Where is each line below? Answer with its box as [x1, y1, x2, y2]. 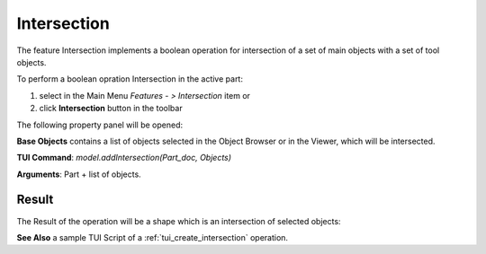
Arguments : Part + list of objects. [16, 169, 141, 180]
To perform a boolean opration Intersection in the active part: [16, 74, 243, 84]
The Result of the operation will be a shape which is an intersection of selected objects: [16, 215, 341, 226]
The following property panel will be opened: [16, 119, 184, 130]
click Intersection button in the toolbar [39, 103, 184, 114]
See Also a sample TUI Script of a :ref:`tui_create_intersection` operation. [16, 232, 288, 242]
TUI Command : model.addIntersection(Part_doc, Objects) [16, 153, 232, 163]
